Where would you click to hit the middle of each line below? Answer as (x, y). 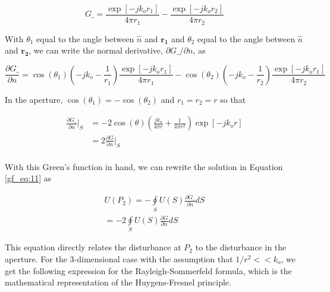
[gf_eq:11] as (28, 178)
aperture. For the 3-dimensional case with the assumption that (119, 259)
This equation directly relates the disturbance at (93, 247)
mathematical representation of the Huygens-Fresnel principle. (118, 282)
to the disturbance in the (241, 247)
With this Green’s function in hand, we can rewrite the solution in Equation (144, 166)
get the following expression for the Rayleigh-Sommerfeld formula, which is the (148, 270)
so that (233, 99)
